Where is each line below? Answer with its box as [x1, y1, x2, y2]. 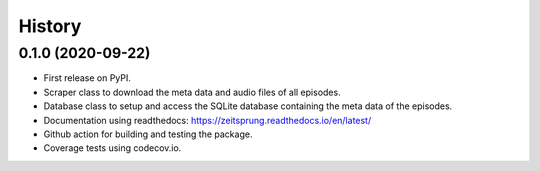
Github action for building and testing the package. [43, 128, 253, 140]
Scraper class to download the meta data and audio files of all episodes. [43, 86, 341, 98]
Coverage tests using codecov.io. [43, 142, 182, 154]
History [18, 15, 82, 37]
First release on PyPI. [43, 72, 132, 84]
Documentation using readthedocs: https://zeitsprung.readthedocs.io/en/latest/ [43, 114, 372, 126]
